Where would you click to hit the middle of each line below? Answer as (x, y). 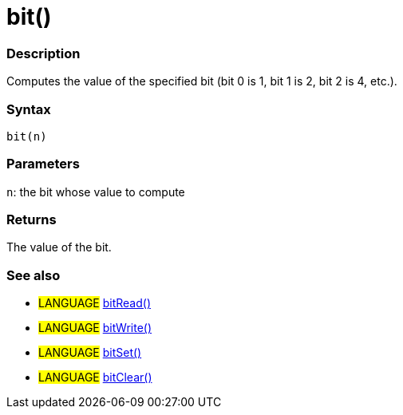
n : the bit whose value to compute (96, 192)
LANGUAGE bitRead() (95, 303)
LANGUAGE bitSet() (90, 353)
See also (34, 275)
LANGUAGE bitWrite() (95, 328)
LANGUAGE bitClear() (95, 377)
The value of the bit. (59, 247)
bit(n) (27, 136)
